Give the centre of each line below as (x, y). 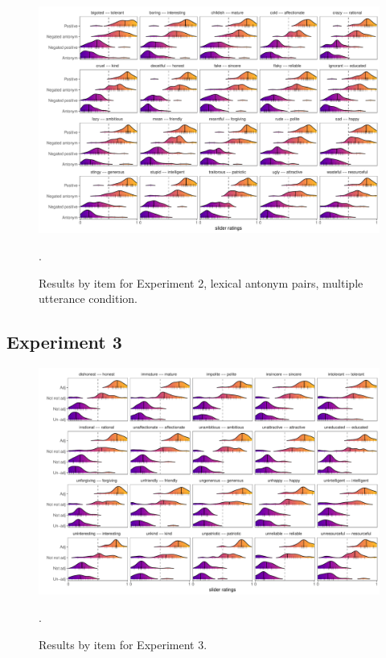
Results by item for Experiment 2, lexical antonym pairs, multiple (201, 282)
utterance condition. (88, 298)
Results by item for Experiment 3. (123, 644)
